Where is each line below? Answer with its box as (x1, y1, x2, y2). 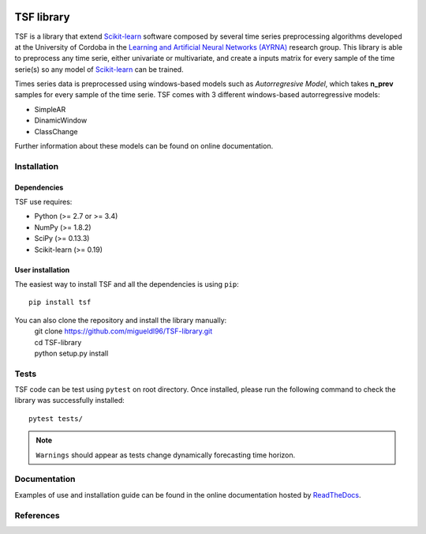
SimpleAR (34, 104, 66, 114)
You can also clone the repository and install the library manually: (14, 315, 227, 325)
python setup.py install (34, 348, 109, 358)
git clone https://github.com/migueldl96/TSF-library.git (34, 326, 213, 336)
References (14, 510, 60, 521)
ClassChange (34, 126, 78, 136)
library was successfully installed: (14, 396, 125, 405)
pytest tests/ (28, 414, 83, 423)
